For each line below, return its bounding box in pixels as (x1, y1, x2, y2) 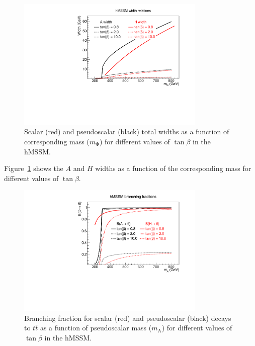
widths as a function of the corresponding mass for (95, 163, 251, 174)
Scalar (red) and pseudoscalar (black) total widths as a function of (24, 126, 229, 137)
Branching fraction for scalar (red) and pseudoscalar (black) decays (24, 312, 231, 323)
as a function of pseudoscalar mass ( (40, 322, 152, 333)
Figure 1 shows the (4, 163, 63, 174)
